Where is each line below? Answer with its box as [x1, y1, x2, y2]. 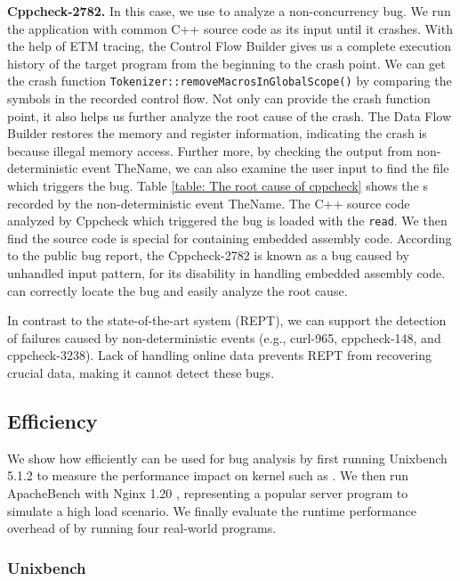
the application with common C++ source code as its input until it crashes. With [7, 19, 453, 37]
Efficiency [7, 406, 98, 434]
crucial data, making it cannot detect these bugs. [7, 364, 275, 381]
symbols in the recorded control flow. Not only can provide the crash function [7, 89, 431, 108]
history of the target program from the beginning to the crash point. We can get [7, 53, 446, 72]
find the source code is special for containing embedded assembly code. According [7, 228, 452, 247]
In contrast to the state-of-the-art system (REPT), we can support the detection [7, 311, 447, 330]
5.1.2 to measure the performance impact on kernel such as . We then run [7, 466, 409, 485]
